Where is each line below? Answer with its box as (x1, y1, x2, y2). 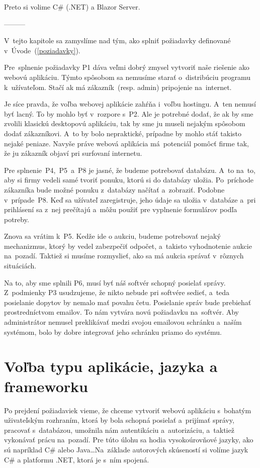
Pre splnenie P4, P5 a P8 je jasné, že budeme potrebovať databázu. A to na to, (4, 164, 255, 175)
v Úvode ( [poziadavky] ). (4, 45, 80, 55)
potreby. (4, 214, 29, 224)
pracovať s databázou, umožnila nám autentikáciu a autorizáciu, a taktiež (4, 424, 234, 435)
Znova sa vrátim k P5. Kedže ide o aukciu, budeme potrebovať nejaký (4, 231, 221, 241)
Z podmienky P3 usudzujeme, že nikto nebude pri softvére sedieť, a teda (4, 287, 230, 298)
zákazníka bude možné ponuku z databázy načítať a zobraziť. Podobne (4, 184, 225, 195)
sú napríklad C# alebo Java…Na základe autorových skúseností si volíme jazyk (4, 444, 248, 454)
